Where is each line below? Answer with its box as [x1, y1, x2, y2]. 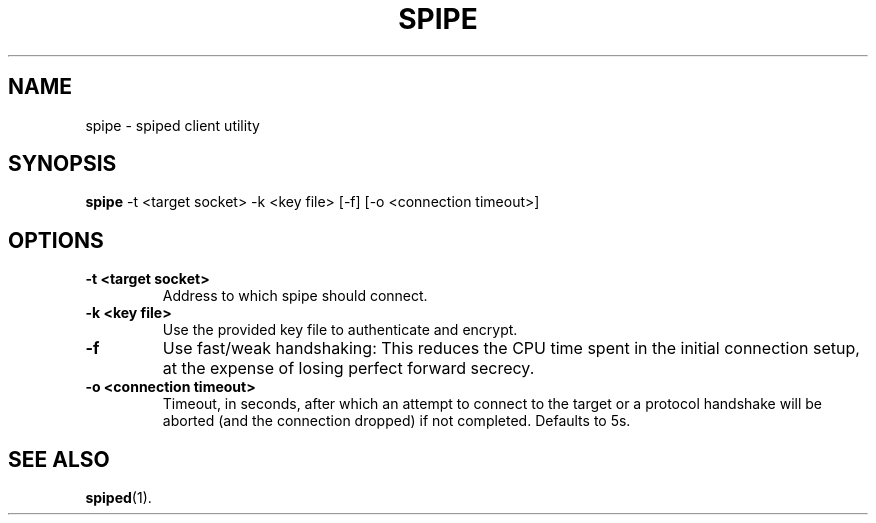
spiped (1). [85, 489, 152, 507]
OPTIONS [8, 227, 104, 253]
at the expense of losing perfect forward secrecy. [162, 358, 535, 379]
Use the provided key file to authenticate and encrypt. [162, 321, 518, 339]
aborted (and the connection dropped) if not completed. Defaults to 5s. [162, 412, 631, 430]
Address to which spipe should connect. [162, 287, 428, 305]
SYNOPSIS [8, 151, 117, 177]
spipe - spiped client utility [85, 116, 260, 134]
